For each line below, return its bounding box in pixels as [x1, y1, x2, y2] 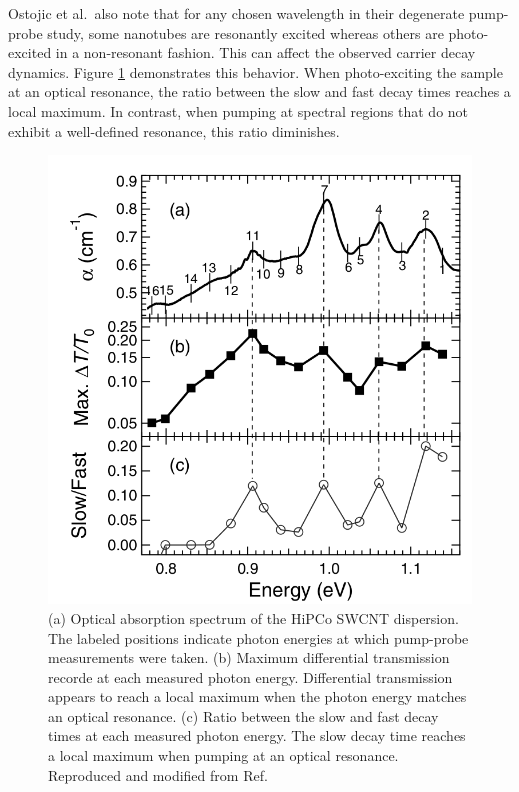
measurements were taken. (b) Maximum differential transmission [48, 647, 450, 668]
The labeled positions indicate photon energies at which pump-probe [48, 627, 469, 648]
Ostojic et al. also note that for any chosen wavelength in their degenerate [8, 3, 465, 23]
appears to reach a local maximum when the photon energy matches [48, 686, 467, 707]
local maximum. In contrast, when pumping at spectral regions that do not [8, 100, 469, 121]
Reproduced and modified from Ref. [48, 764, 268, 785]
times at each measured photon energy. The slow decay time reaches [48, 725, 466, 746]
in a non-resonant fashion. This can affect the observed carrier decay [55, 42, 476, 63]
